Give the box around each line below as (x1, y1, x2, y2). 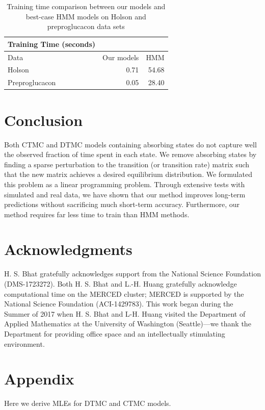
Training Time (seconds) (8, 38, 96, 49)
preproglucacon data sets (47, 21, 125, 32)
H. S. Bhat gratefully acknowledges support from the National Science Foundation (4, 268, 261, 279)
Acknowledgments (4, 239, 132, 260)
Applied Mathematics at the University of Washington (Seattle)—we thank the (4, 318, 251, 329)
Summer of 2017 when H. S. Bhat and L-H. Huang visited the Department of (4, 308, 246, 319)
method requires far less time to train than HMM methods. (4, 209, 190, 219)
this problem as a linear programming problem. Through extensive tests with (4, 178, 245, 189)
